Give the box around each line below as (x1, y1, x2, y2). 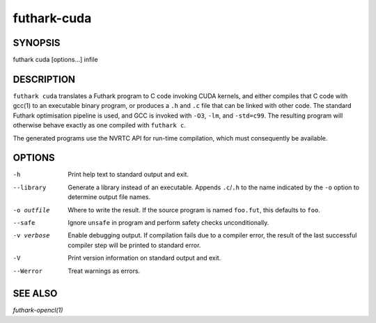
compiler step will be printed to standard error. (68, 241, 201, 249)
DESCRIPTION (13, 73, 76, 85)
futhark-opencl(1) (13, 306, 63, 315)
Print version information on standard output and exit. (68, 254, 221, 262)
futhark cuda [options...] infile (13, 56, 98, 64)
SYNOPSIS (13, 37, 61, 49)
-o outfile (13, 206, 50, 214)
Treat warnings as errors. (68, 267, 141, 275)
